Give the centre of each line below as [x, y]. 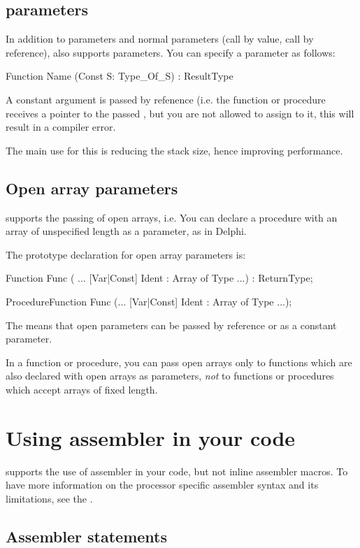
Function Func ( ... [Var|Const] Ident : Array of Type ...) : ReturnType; [159, 278]
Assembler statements [86, 536]
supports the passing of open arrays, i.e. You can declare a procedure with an [172, 217]
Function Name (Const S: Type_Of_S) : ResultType [120, 76]
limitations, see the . [49, 498]
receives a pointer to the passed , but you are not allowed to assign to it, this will [180, 113]
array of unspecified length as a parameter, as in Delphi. [126, 231]
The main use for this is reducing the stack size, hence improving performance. [174, 150]
